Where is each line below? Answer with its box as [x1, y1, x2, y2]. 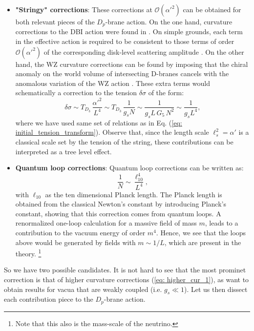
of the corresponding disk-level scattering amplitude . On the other [43, 46, 244, 57]
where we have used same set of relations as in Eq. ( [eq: [15, 117, 182, 127]
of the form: [148, 87, 184, 98]
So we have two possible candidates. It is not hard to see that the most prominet [4, 265, 246, 275]
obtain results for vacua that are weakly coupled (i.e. [4, 284, 162, 294]
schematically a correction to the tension [15, 87, 137, 98]
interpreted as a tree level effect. [15, 146, 112, 156]
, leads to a [205, 218, 238, 228]
